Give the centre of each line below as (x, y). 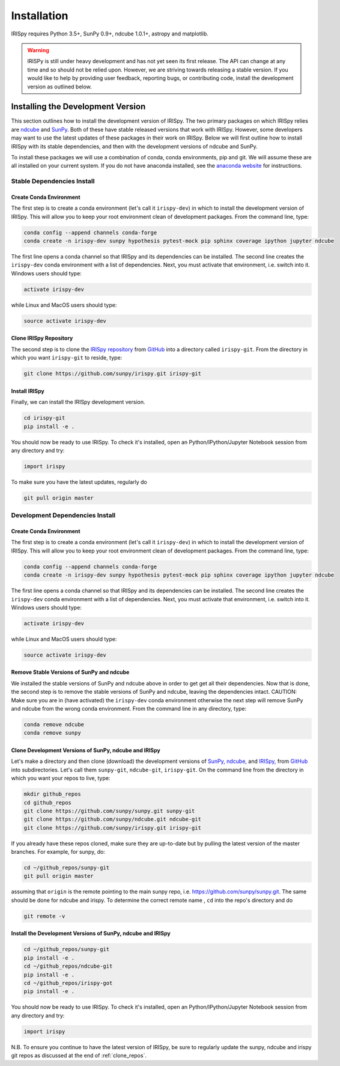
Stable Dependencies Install (53, 182)
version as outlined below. (60, 87)
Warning (38, 50)
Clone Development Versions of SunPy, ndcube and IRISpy (86, 750)
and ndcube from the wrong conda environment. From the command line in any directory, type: (129, 709)
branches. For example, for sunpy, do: (58, 852)
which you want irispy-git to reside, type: (67, 358)
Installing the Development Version (78, 107)
